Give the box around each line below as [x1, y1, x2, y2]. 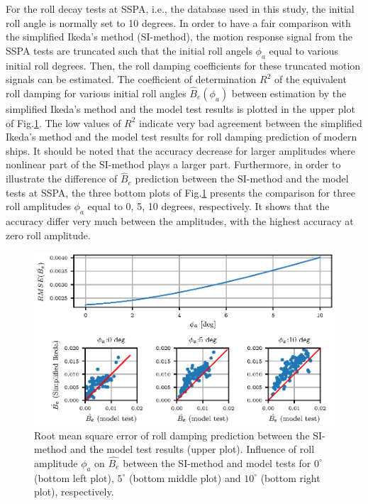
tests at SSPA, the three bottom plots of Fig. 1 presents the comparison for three [6, 185, 355, 199]
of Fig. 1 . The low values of [6, 115, 121, 130]
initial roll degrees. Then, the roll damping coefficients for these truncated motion [6, 57, 361, 72]
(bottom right [260, 470, 320, 485]
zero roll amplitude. [6, 227, 91, 242]
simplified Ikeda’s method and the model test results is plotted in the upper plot [6, 101, 355, 116]
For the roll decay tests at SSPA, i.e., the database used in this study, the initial [6, 1, 355, 16]
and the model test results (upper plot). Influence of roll [69, 442, 315, 456]
